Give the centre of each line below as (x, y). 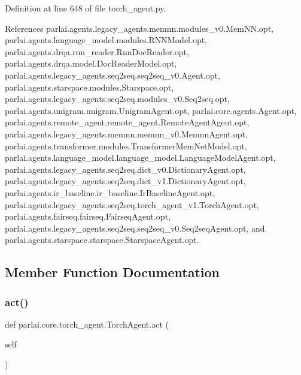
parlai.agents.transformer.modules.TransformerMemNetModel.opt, (126, 145)
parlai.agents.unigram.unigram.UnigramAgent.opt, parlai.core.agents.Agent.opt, (151, 110)
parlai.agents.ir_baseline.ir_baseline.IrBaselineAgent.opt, (110, 192)
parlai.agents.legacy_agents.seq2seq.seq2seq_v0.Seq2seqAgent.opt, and (135, 228)
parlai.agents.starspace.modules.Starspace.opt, (89, 87)
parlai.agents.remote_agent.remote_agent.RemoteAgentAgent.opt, (127, 122)
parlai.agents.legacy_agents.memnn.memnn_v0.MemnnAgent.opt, (126, 133)
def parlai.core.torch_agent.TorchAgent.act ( (87, 324)
